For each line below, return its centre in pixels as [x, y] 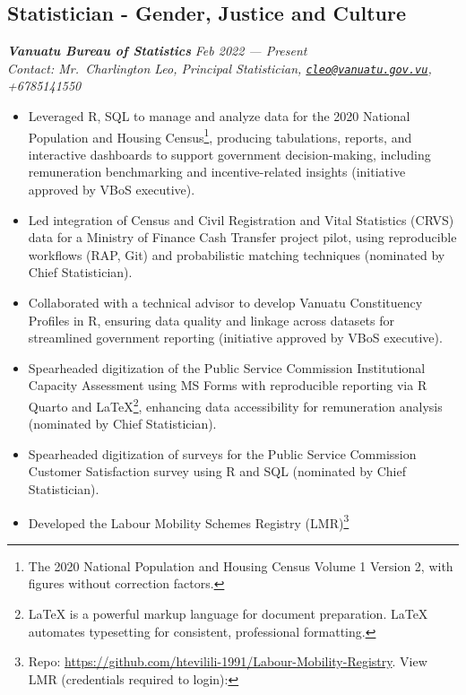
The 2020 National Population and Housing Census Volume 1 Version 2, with [241, 565]
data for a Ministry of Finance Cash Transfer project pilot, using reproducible [242, 237]
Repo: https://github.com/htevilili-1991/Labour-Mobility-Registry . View [228, 661]
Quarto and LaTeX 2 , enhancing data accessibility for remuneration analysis [235, 405]
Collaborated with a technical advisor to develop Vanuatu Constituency [225, 303]
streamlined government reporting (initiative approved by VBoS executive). [235, 338]
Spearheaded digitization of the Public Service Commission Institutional [227, 367]
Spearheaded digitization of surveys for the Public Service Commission [222, 453]
